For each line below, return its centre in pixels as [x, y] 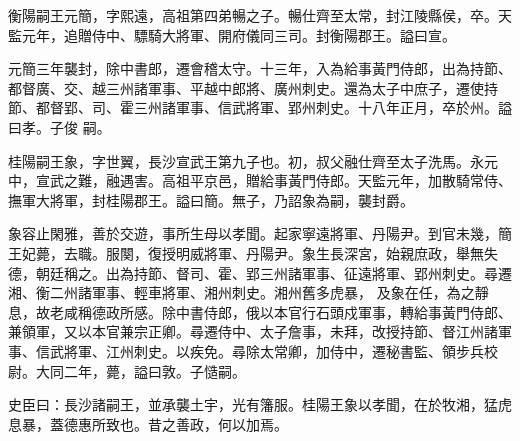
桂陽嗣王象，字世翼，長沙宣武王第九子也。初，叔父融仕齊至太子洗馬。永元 [253, 160]
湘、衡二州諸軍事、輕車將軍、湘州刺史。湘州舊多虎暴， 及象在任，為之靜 [248, 292]
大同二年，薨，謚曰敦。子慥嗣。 [140, 370]
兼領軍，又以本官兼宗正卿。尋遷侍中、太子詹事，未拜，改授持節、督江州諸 [253, 331]
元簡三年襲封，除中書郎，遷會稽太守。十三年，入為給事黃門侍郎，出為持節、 [260, 68]
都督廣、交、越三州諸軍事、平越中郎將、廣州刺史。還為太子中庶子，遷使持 [253, 87]
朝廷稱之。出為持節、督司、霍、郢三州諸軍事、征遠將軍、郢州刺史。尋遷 [273, 272]
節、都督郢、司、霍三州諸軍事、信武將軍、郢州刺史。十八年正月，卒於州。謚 [260, 107]
